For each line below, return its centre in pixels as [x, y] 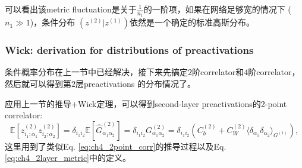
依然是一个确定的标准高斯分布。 [192, 22]
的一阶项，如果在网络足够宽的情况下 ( [217, 9]
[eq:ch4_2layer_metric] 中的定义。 [68, 158]
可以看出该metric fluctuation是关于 [71, 9]
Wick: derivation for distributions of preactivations [129, 50]
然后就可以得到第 [38, 84]
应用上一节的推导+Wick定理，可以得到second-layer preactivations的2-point [146, 103]
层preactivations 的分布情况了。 [136, 84]
